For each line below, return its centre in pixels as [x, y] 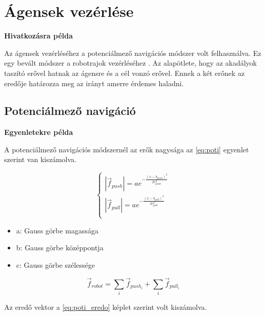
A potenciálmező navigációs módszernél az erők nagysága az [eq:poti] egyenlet [127, 149]
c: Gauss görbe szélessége [56, 264]
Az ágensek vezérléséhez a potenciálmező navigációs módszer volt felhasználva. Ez [133, 53]
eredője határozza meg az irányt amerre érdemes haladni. [94, 83]
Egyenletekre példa [39, 132]
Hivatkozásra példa [39, 36]
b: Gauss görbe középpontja [60, 248]
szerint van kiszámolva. [40, 159]
